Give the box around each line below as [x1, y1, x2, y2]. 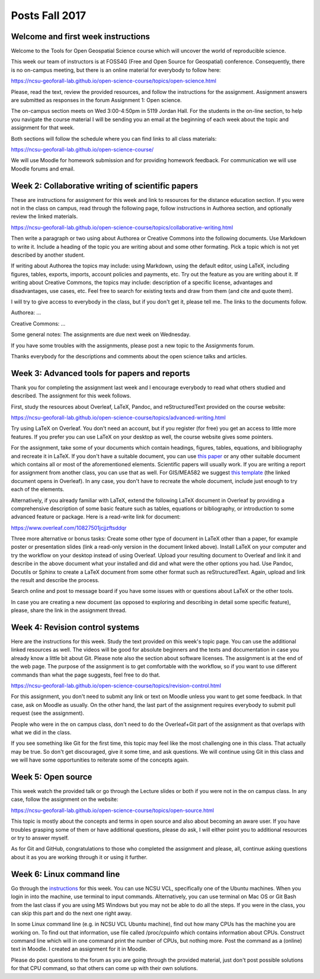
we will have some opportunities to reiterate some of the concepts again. [11, 756, 189, 763]
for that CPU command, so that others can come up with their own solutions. [11, 965, 199, 972]
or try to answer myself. [11, 835, 69, 842]
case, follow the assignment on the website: [11, 796, 119, 803]
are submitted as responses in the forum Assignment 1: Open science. [11, 97, 182, 104]
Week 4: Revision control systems [11, 623, 140, 632]
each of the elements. [11, 486, 65, 493]
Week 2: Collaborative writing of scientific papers [11, 181, 199, 191]
